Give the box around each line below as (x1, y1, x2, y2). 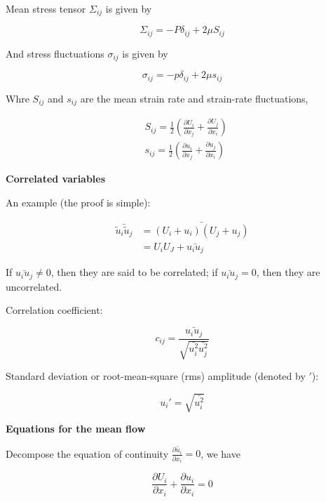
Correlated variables (6, 171, 106, 186)
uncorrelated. (6, 279, 62, 293)
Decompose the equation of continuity (6, 446, 169, 461)
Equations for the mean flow (6, 421, 146, 436)
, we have (201, 446, 240, 461)
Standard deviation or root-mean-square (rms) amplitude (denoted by (6, 368, 306, 383)
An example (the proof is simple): (6, 194, 151, 209)
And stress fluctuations (6, 46, 104, 60)
